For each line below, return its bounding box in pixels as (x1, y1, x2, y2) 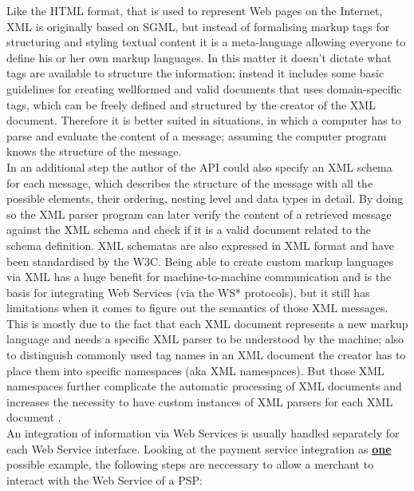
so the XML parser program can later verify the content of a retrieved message (6, 205, 392, 222)
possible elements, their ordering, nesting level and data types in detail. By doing (6, 190, 404, 207)
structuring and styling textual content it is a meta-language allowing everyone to (6, 34, 406, 50)
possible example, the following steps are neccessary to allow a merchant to (6, 456, 374, 473)
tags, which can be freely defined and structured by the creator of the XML (6, 96, 376, 113)
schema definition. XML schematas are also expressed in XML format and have (6, 236, 394, 253)
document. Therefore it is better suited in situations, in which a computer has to (6, 112, 401, 129)
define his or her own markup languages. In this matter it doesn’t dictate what (6, 49, 392, 65)
